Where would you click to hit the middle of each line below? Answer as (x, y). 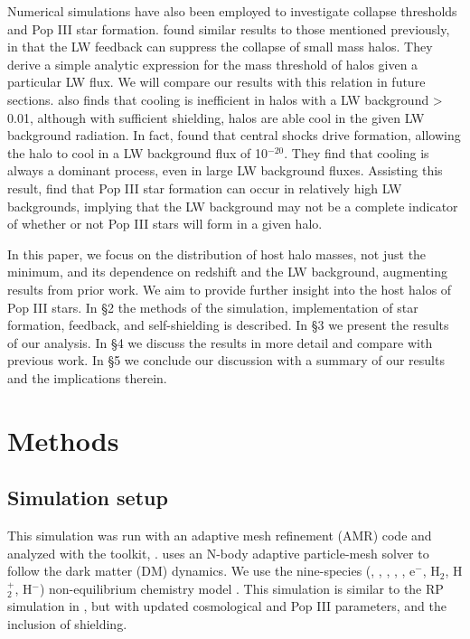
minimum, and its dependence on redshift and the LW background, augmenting (227, 272)
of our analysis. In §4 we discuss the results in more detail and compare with (220, 342)
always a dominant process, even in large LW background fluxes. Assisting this (225, 170)
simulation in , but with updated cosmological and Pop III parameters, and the (227, 606)
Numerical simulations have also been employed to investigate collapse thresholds (232, 11)
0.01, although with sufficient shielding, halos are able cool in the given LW (216, 117)
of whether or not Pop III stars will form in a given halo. (165, 224)
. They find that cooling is (357, 152)
